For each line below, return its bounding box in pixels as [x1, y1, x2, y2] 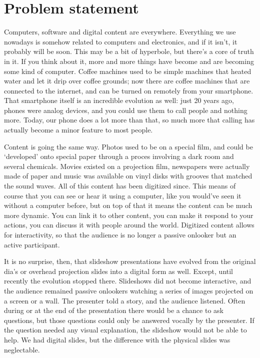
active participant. [4, 239, 60, 249]
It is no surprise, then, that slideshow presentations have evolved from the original [4, 256, 256, 266]
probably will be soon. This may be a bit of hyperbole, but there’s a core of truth [4, 46, 254, 56]
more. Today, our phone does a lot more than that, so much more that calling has [4, 114, 255, 125]
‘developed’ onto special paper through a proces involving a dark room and [4, 151, 234, 161]
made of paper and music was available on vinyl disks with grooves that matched [4, 170, 252, 181]
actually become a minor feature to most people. [4, 124, 153, 135]
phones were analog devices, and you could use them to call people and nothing [4, 104, 247, 115]
